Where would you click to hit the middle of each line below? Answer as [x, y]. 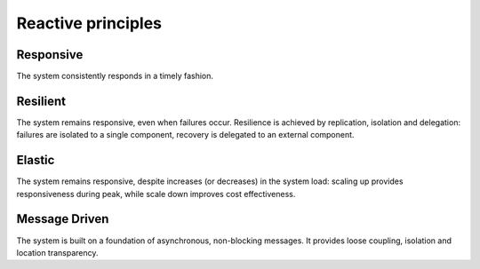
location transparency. [57, 252]
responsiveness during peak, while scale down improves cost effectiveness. [156, 194]
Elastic [36, 160]
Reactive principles [89, 23]
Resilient [41, 101]
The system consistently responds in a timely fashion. [115, 76]
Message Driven [63, 219]
